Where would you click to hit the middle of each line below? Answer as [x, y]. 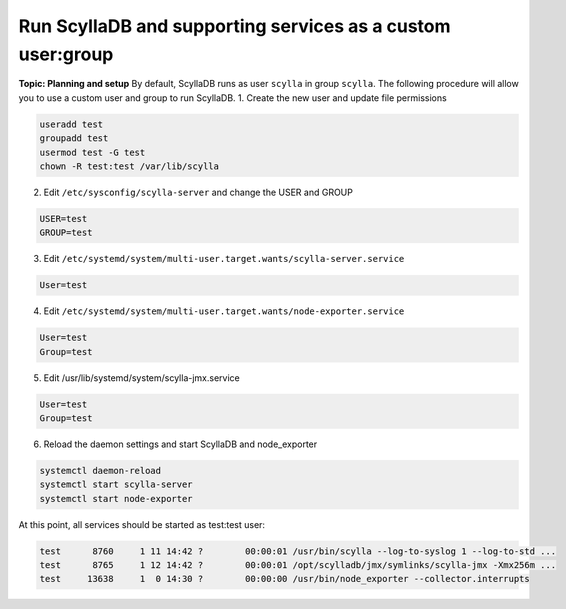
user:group [66, 54]
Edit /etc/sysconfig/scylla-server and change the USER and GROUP [198, 192]
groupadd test [74, 138]
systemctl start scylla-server [116, 484]
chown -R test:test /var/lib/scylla [129, 166]
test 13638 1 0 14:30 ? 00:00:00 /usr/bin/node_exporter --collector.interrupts [284, 579]
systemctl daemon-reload [100, 470]
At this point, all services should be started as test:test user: [141, 524]
